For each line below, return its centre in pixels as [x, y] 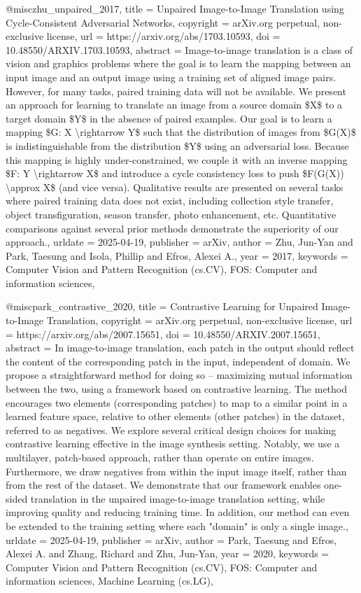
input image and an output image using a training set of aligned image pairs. [171, 77]
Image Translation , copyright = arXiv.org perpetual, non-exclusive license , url [185, 320]
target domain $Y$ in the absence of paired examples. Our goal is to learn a [169, 118]
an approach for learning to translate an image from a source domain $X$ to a [174, 105]
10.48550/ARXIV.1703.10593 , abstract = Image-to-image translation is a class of [179, 49]
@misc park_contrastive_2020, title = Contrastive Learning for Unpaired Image [177, 306]
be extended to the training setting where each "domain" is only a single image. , [177, 525]
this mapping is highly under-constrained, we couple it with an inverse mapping [177, 159]
